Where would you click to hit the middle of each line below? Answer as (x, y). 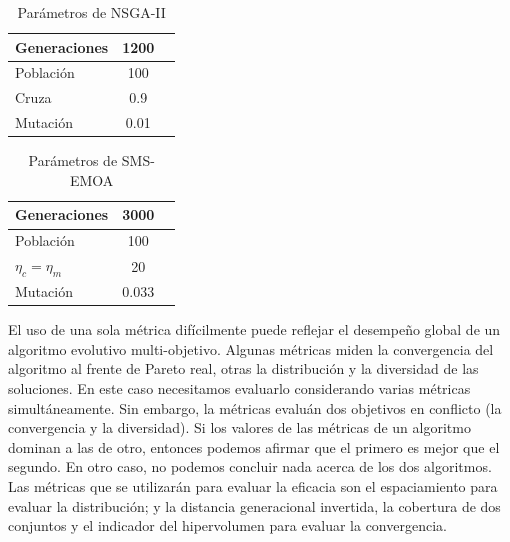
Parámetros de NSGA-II (91, 12)
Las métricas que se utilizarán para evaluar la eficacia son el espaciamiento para (253, 485)
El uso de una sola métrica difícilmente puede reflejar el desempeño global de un (254, 329)
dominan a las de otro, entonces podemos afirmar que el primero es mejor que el (254, 446)
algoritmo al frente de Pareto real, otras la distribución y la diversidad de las (243, 368)
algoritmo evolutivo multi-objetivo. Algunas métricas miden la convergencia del (251, 348)
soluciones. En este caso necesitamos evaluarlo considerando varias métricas (239, 388)
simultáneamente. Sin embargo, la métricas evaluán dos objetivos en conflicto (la (255, 407)
